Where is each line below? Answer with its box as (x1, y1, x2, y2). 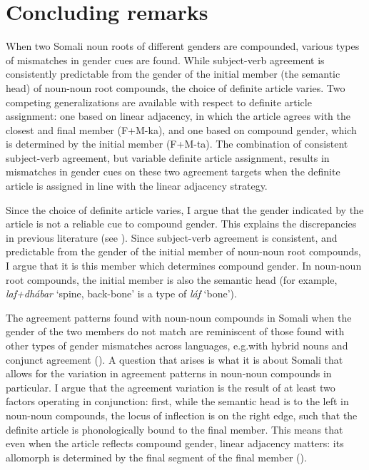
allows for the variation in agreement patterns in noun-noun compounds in (6, 366, 332, 381)
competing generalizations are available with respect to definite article (6, 94, 312, 109)
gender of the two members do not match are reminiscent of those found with (6, 324, 345, 339)
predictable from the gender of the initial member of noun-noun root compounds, (6, 244, 361, 259)
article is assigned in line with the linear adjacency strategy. (6, 178, 268, 193)
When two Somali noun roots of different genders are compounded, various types (6, 39, 360, 53)
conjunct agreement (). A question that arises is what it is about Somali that (6, 352, 343, 367)
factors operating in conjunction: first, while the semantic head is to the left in (6, 394, 349, 409)
